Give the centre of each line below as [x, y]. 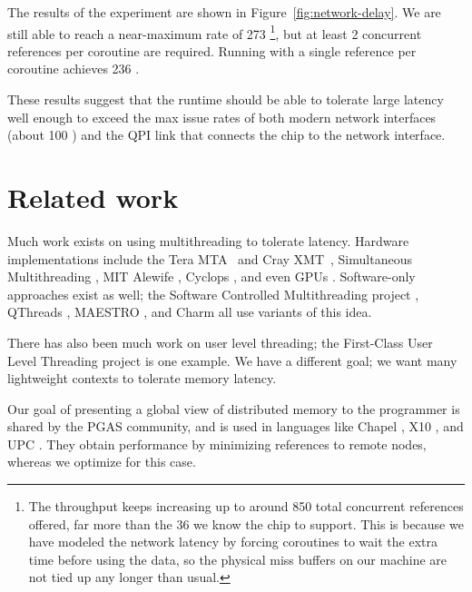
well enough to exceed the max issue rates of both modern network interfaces [222, 117]
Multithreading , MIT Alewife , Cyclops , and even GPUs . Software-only [211, 276]
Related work [93, 197]
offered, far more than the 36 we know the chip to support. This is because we [246, 523]
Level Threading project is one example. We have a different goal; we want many [232, 360]
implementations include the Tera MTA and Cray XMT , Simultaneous [210, 258]
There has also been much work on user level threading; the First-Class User [220, 342]
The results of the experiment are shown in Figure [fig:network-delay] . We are [224, 12]
